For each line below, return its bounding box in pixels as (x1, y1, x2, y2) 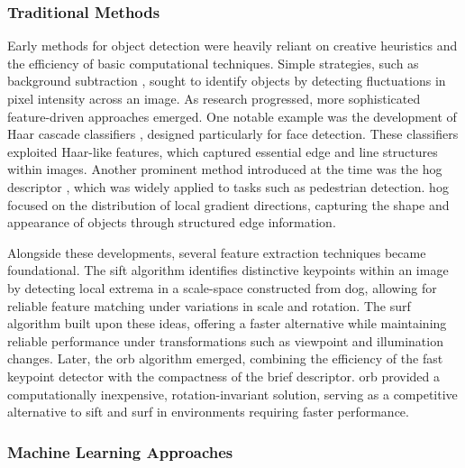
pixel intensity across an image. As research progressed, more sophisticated (7, 89, 421, 107)
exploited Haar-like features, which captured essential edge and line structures (7, 142, 438, 161)
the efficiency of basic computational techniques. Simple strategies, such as (7, 53, 419, 72)
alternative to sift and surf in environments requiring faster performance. (7, 402, 409, 421)
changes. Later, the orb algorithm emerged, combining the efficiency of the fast (7, 349, 443, 368)
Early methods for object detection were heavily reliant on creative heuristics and (7, 36, 458, 55)
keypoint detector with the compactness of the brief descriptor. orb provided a (7, 366, 441, 385)
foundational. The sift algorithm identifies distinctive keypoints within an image (7, 261, 449, 280)
